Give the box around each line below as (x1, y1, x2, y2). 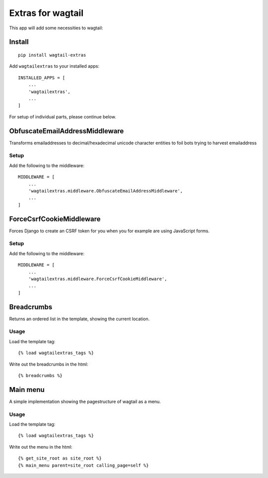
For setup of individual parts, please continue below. (9, 113, 117, 119)
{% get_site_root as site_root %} (18, 456, 102, 461)
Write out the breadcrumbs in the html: (9, 361, 88, 367)
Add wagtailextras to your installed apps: (9, 63, 99, 69)
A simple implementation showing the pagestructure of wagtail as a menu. (9, 398, 161, 404)
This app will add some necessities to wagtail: (9, 25, 103, 31)
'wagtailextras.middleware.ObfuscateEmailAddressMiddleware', (28, 188, 183, 193)
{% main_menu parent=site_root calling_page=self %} (18, 463, 149, 468)
